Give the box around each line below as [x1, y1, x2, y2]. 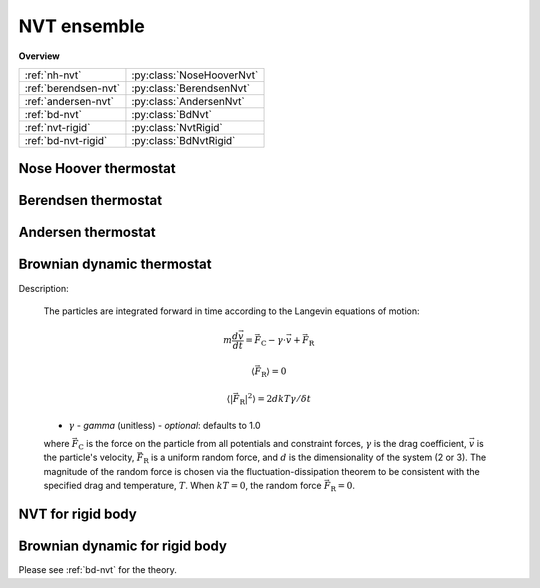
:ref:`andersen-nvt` [24, 94, 115, 108]
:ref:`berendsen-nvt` [24, 81, 121, 95]
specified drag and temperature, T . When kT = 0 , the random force [43, 480, 322, 492]
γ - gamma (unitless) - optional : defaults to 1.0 [68, 419, 261, 431]
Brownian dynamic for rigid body [18, 538, 227, 555]
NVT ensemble [18, 15, 145, 37]
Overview [18, 50, 60, 62]
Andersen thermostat [18, 224, 156, 241]
